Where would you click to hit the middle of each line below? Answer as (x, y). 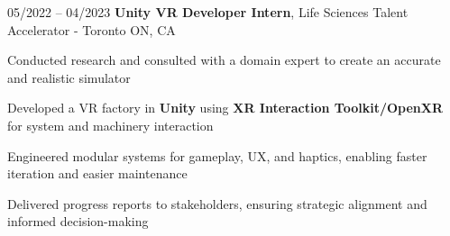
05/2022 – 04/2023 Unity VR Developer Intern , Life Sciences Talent (208, 12)
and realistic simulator (69, 77)
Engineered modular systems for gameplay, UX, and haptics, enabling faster (217, 155)
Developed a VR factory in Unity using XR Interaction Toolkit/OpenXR (225, 108)
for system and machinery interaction (110, 125)
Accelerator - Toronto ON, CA (92, 29)
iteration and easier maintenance (97, 173)
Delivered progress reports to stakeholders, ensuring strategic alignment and (217, 203)
